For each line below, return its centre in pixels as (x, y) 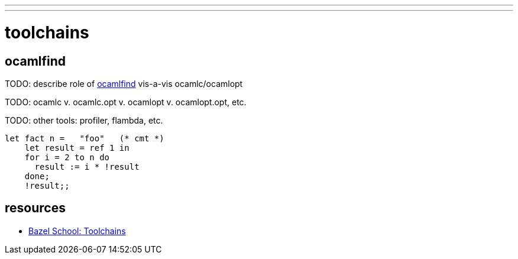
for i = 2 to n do (67, 157)
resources (35, 208)
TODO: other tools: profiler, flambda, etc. (84, 120)
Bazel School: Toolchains (77, 231)
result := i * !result (87, 166)
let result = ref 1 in (77, 148)
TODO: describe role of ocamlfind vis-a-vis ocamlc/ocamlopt (124, 83)
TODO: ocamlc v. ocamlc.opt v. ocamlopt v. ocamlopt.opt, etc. (126, 102)
